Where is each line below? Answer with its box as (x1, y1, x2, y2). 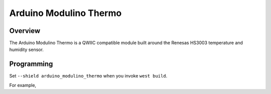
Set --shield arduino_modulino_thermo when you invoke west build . (9, 73, 168, 79)
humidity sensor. (9, 46, 44, 52)
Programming (9, 60, 53, 68)
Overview (9, 26, 41, 35)
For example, (9, 82, 37, 88)
